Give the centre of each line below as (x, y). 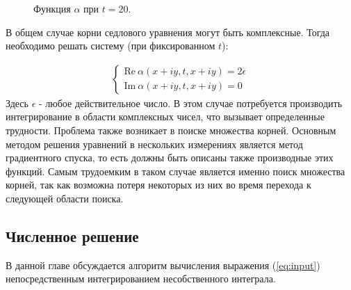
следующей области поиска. (65, 198)
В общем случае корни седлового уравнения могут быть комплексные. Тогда (168, 32)
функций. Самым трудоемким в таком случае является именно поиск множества (175, 171)
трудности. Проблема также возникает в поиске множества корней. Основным (171, 130)
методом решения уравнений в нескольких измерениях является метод (154, 144)
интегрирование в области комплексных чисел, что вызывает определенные (165, 116)
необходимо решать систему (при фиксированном (111, 46)
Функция (52, 8)
